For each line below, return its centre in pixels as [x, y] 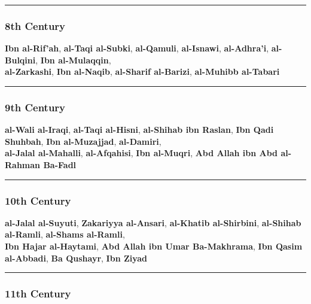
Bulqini [20, 60]
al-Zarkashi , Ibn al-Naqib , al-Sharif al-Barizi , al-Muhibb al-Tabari [142, 72]
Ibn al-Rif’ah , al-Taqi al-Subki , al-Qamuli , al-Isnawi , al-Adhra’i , [137, 48]
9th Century [35, 107]
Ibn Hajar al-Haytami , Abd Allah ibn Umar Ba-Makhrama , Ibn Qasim [154, 246]
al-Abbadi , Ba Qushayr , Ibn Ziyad [76, 258]
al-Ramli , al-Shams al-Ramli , [65, 234]
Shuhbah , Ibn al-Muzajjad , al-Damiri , [83, 141]
